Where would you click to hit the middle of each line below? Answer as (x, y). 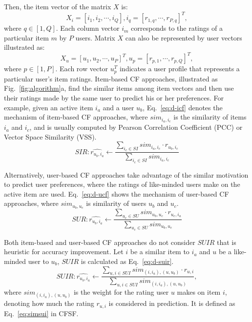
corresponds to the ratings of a (177, 28)
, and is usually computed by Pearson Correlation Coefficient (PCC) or (136, 127)
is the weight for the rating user (121, 292)
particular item (26, 37)
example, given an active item (49, 107)
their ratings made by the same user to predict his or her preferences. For (114, 98)
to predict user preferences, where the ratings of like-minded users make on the (122, 184)
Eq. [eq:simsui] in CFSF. (41, 313)
